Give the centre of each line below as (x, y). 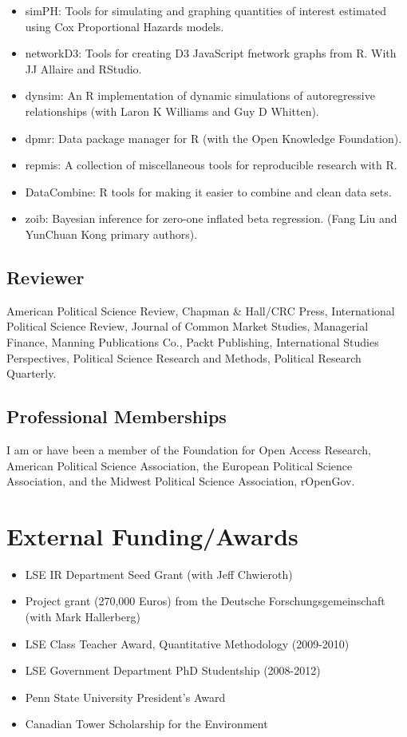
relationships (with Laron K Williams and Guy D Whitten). (172, 111)
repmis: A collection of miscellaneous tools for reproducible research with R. (211, 165)
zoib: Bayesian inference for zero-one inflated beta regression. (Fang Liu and (211, 218)
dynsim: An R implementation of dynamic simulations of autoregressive (200, 95)
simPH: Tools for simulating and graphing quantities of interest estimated (206, 10)
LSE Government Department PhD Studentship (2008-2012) (173, 670)
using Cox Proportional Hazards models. (124, 26)
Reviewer (45, 277)
